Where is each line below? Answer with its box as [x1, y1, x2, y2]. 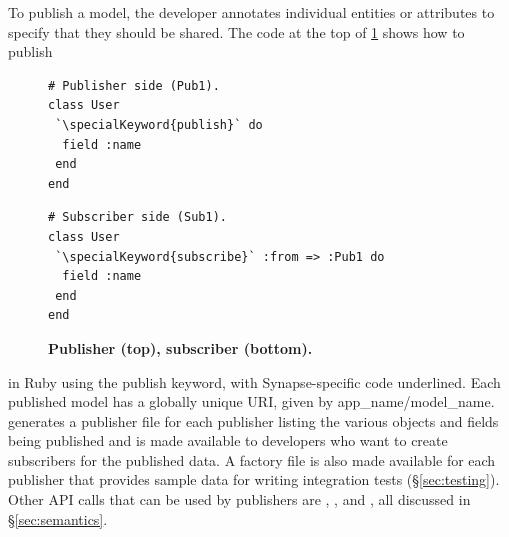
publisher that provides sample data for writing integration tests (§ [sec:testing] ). [8, 469, 500, 490]
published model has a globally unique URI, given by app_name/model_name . [8, 391, 495, 412]
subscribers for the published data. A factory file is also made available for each [8, 449, 496, 470]
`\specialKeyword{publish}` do [55, 117, 263, 132]
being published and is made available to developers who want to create [8, 430, 448, 451]
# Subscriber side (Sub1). [48, 210, 227, 225]
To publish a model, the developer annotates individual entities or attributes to [8, 2, 495, 22]
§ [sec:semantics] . [8, 508, 108, 529]
